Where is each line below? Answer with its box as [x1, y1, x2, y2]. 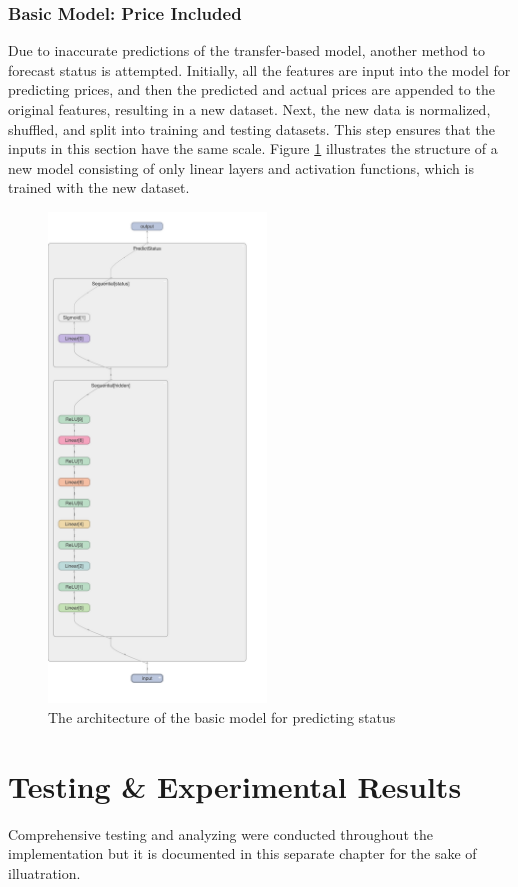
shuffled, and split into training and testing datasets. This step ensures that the [8, 118, 495, 139]
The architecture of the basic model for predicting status [48, 706, 396, 727]
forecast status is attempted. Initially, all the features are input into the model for [8, 59, 511, 80]
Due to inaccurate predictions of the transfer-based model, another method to [8, 40, 486, 61]
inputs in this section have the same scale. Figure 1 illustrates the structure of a [8, 138, 498, 159]
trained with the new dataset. [8, 177, 190, 198]
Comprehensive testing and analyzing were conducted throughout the [8, 823, 433, 844]
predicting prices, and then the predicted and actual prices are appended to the [8, 79, 495, 100]
